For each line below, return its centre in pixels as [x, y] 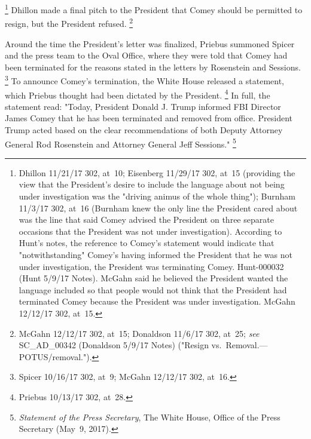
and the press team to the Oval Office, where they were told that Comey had [146, 55]
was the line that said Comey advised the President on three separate [146, 219]
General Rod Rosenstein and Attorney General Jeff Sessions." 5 [121, 143]
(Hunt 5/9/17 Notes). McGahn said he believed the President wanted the [153, 278]
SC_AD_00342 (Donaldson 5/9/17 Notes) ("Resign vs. [120, 345]
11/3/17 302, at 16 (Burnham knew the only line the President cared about [158, 208]
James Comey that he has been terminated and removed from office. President [149, 118]
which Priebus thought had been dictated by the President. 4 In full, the [138, 94]
